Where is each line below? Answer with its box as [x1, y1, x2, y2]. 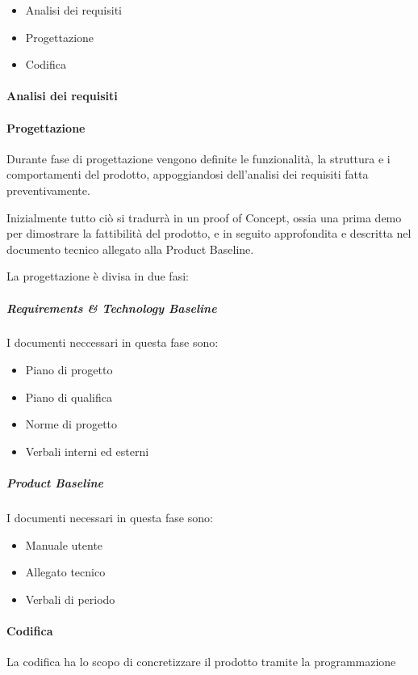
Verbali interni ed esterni [25, 442, 149, 459]
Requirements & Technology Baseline [6, 299, 217, 316]
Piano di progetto [25, 361, 113, 378]
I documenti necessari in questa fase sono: [6, 509, 213, 526]
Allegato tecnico [25, 563, 106, 580]
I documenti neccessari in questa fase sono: [6, 334, 219, 351]
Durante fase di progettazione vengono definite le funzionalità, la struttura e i [6, 150, 391, 167]
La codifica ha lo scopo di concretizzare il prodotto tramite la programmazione [6, 653, 396, 670]
